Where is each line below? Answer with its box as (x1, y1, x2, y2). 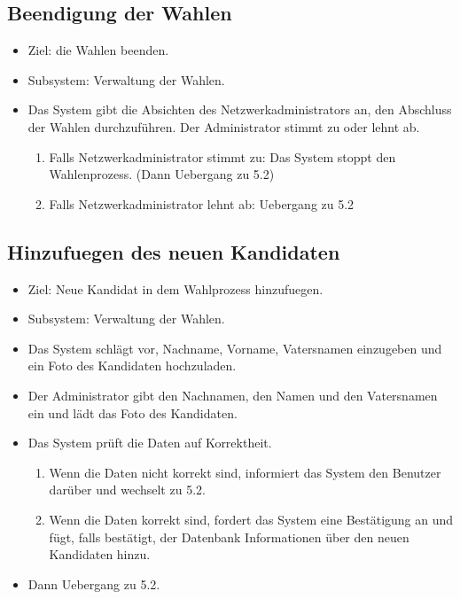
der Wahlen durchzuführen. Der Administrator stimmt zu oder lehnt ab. (27, 117, 420, 136)
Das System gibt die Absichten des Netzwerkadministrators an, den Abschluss (27, 100, 452, 119)
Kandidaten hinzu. (49, 545, 151, 564)
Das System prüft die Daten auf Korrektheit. (27, 433, 272, 452)
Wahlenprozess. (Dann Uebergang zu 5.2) (49, 165, 275, 183)
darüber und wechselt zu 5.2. (49, 480, 206, 499)
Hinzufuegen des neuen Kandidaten (7, 237, 340, 265)
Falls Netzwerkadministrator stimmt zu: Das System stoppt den (49, 147, 396, 166)
